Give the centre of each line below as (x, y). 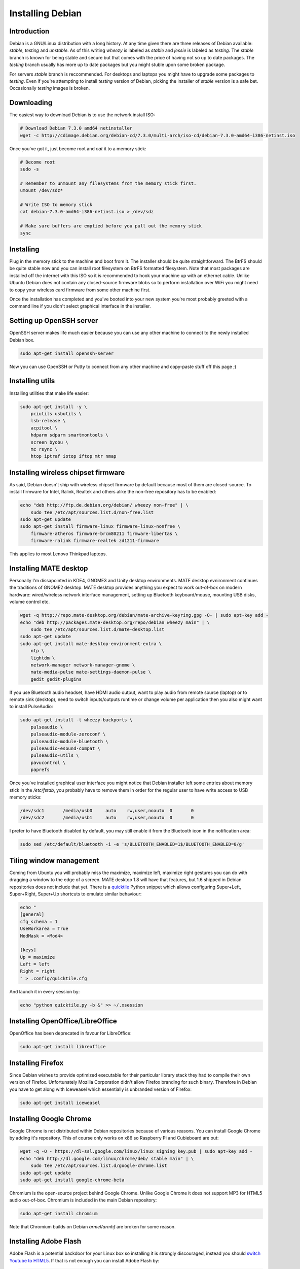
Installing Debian (46, 13)
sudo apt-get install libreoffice (63, 1047)
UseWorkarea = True (44, 929)
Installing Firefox (36, 1063)
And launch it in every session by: (45, 991)
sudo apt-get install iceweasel (60, 1103)
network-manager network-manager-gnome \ (83, 665)
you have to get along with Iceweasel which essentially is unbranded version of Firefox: (101, 1089)
